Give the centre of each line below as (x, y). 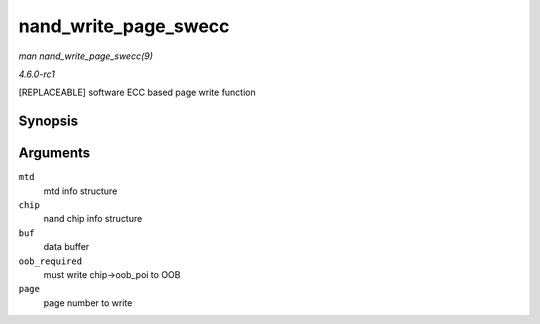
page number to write (88, 302)
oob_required (50, 261)
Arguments (54, 153)
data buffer (66, 247)
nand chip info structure (93, 219)
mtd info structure (80, 191)
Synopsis (48, 121)
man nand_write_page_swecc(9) (86, 56)
